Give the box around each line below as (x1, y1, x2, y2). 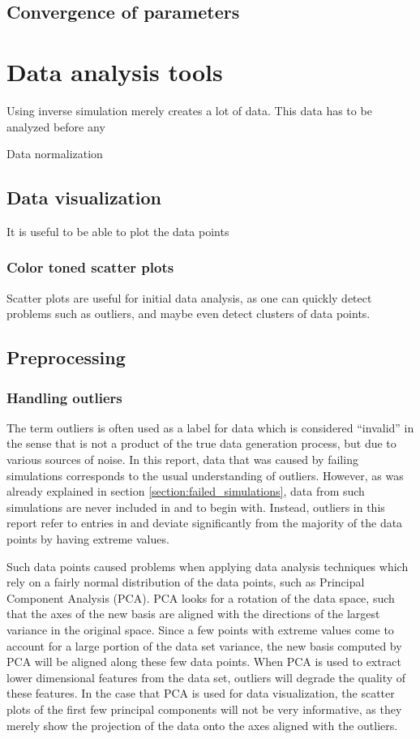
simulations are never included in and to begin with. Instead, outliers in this (6, 498, 385, 515)
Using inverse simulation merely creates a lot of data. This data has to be (6, 101, 372, 118)
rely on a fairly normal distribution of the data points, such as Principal (6, 574, 365, 591)
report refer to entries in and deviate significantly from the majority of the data (6, 514, 403, 531)
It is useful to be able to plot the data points (6, 222, 229, 239)
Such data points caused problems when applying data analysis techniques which (6, 557, 409, 574)
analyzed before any (6, 118, 105, 135)
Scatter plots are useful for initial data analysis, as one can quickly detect (6, 289, 372, 306)
